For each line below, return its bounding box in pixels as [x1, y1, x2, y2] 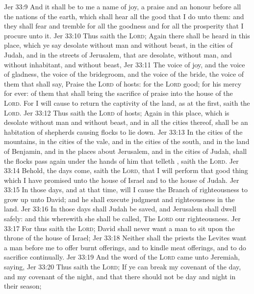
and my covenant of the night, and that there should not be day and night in [4, 271, 236, 281]
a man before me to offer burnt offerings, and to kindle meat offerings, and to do [4, 242, 246, 252]
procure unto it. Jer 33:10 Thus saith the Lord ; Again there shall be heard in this [4, 30, 250, 40]
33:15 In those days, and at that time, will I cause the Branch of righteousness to [4, 184, 248, 195]
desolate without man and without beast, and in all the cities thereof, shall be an [4, 117, 248, 127]
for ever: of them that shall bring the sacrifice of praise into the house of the [4, 88, 233, 98]
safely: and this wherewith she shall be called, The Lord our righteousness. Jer [4, 213, 241, 224]
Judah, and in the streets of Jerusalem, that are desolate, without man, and [4, 49, 232, 59]
